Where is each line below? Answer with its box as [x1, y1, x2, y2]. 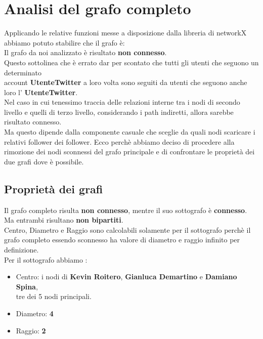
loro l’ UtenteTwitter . [4, 87, 78, 97]
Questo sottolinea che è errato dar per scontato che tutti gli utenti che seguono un [4, 57, 259, 67]
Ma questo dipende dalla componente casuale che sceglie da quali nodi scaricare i [4, 126, 255, 137]
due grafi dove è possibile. [4, 156, 84, 166]
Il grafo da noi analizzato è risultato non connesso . [4, 47, 167, 58]
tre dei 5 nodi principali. [16, 291, 92, 302]
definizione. [4, 244, 39, 255]
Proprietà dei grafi [4, 181, 103, 196]
